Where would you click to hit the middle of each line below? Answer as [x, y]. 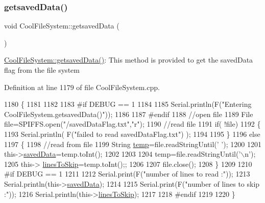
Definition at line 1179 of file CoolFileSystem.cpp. [82, 87]
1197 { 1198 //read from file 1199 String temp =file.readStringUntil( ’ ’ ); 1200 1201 [133, 144]
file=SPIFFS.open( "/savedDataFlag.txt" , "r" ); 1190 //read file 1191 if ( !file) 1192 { [132, 124]
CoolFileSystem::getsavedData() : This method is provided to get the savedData [129, 60]
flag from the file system [42, 70]
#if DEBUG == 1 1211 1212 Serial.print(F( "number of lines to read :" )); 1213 [127, 174]
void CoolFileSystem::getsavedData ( [62, 26]
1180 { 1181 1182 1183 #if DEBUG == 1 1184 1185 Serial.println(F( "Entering [128, 104]
